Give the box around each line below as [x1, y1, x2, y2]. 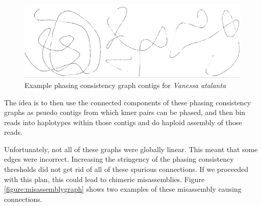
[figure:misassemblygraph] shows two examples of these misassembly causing [4, 184, 242, 194]
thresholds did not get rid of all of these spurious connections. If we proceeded [4, 164, 248, 174]
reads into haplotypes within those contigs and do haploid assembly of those [4, 116, 242, 127]
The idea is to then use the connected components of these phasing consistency [4, 97, 251, 107]
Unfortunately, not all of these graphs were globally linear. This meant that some [4, 143, 258, 154]
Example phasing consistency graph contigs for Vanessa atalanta [24, 79, 226, 90]
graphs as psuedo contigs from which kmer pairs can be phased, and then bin [4, 107, 246, 117]
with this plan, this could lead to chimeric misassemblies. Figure [4, 173, 205, 184]
